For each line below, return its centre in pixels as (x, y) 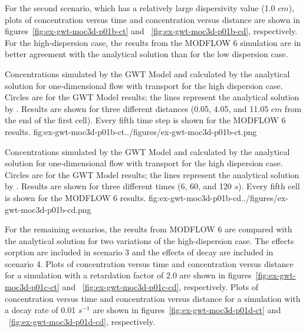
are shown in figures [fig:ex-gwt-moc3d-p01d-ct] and (187, 310)
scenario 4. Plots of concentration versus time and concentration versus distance (149, 263)
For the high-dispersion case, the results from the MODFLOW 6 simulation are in (153, 42)
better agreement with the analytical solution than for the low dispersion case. (147, 54)
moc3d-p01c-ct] (32, 287)
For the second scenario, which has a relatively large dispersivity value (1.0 (140, 8)
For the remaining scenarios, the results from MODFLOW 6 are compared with (149, 229)
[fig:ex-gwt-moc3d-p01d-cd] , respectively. (82, 321)
